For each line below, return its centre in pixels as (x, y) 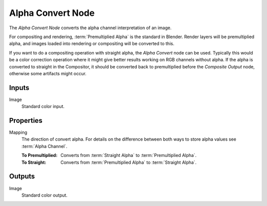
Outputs (22, 177)
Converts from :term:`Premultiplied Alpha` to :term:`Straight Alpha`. (129, 162)
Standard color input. (43, 106)
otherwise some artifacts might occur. (48, 73)
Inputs (19, 87)
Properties (26, 121)
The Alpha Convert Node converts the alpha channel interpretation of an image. (90, 28)
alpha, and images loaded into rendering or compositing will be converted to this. (92, 44)
